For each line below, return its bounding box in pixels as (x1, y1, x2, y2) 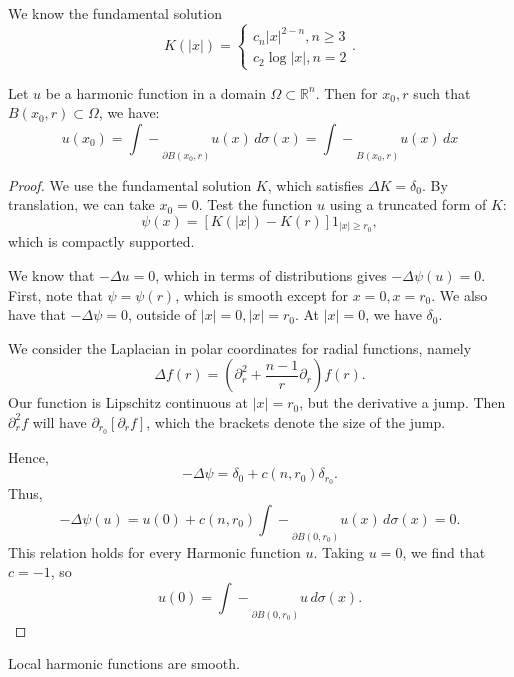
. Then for (315, 82, 378, 103)
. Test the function (198, 194, 313, 215)
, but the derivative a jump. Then (299, 392, 506, 413)
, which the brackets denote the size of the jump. (146, 411, 446, 432)
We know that (8, 265, 95, 285)
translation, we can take (8, 194, 155, 215)
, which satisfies (267, 174, 364, 195)
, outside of (127, 304, 197, 325)
